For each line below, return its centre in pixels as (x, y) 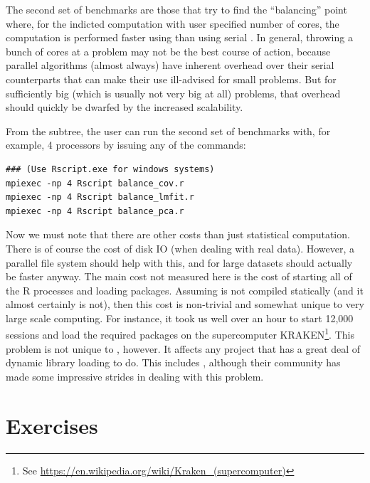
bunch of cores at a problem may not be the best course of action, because (168, 51)
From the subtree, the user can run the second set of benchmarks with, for (168, 131)
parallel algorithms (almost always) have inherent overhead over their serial (170, 65)
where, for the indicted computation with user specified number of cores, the (173, 23)
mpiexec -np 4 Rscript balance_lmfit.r (100, 197)
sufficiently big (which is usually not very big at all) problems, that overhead (173, 93)
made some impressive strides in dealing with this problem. (135, 376)
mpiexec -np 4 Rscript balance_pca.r (95, 211)
